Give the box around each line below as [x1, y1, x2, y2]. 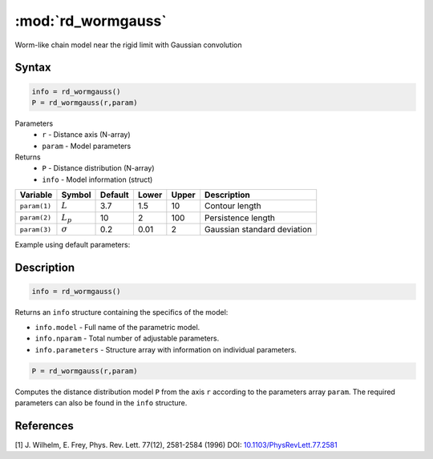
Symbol [61, 189, 91, 200]
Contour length [204, 200, 261, 211]
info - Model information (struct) [42, 175, 153, 184]
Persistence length [204, 212, 276, 223]
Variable [19, 189, 53, 200]
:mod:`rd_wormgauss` [14, 12, 168, 30]
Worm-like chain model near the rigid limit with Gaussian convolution [14, 40, 242, 50]
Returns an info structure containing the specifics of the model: [14, 308, 229, 317]
